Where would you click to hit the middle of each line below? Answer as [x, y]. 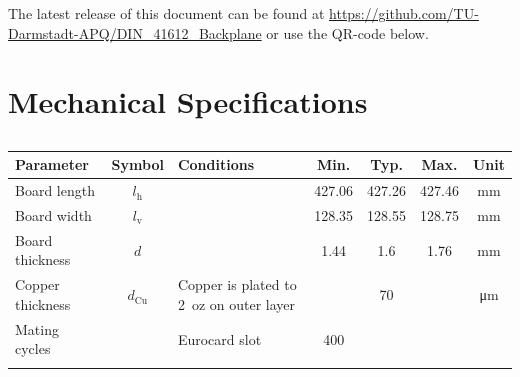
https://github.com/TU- [404, 13]
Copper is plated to [237, 284]
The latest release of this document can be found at [166, 13]
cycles [33, 348]
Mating [37, 328]
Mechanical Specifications [188, 101]
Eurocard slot [219, 338]
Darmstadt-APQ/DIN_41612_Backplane [135, 32]
